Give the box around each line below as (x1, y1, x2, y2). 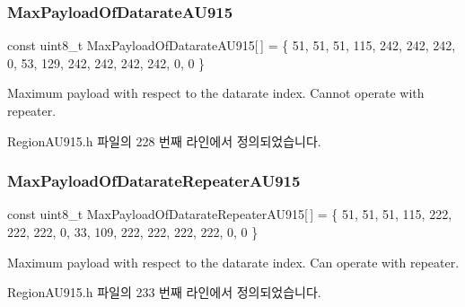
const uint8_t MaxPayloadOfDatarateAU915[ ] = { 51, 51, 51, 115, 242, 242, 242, (7, 36, 456, 55)
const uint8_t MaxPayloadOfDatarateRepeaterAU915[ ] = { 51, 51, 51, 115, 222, (7, 205, 452, 224)
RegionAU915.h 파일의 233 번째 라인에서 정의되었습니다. (7, 283, 321, 302)
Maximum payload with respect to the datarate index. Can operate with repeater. (7, 252, 460, 271)
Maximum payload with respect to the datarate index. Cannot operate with (7, 83, 425, 102)
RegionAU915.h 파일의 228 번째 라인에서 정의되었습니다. (7, 131, 321, 150)
